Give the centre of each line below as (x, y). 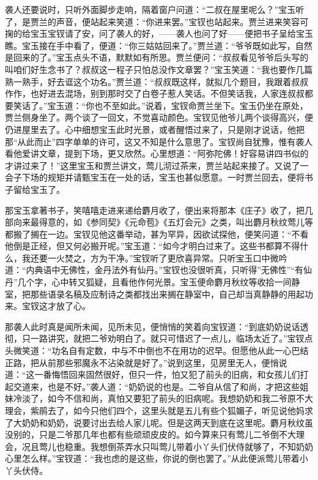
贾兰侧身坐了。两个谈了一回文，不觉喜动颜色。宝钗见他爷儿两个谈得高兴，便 (159, 117)
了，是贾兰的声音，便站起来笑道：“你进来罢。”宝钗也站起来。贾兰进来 (144, 21)
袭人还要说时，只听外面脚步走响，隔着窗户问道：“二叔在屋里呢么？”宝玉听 (155, 9)
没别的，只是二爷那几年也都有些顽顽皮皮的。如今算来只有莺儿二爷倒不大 (150, 434)
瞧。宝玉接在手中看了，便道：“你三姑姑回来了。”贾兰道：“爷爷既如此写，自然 (159, 45)
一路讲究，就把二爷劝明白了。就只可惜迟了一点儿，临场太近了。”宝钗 (167, 338)
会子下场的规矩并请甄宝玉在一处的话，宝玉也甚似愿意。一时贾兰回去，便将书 (159, 177)
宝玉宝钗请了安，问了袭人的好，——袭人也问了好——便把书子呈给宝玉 (172, 33)
